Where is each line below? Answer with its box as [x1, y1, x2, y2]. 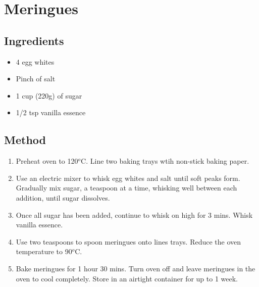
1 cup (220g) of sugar [16, 90, 82, 101]
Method [4, 132, 46, 148]
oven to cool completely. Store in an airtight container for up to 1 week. [16, 273, 238, 283]
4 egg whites [16, 56, 55, 67]
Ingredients [4, 32, 64, 48]
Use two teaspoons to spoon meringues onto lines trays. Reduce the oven [16, 236, 241, 247]
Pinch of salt [16, 73, 56, 84]
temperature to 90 [16, 246, 72, 257]
